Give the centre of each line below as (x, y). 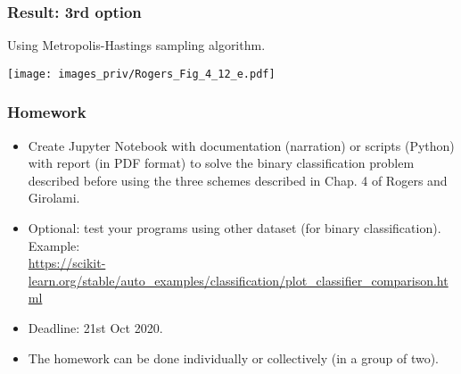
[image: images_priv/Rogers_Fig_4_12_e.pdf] (141, 74)
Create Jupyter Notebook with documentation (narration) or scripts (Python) (241, 145)
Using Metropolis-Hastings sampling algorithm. (136, 45)
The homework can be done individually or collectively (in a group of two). (233, 357)
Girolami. (54, 198)
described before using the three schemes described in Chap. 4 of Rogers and (238, 180)
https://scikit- (67, 263)
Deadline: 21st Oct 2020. (95, 328)
